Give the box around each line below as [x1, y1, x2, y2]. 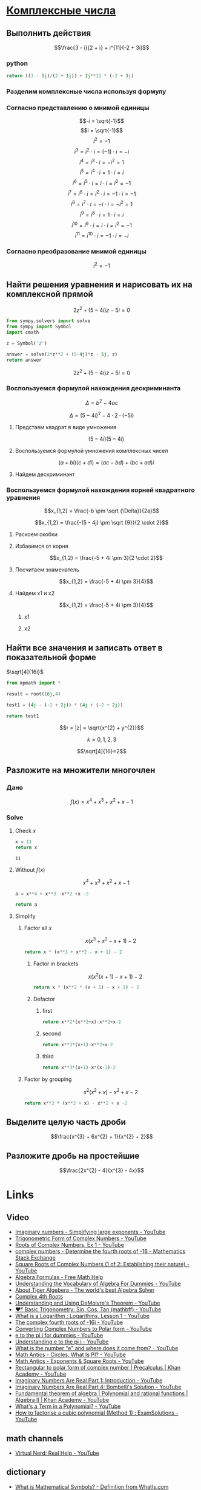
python [6, 59, 28, 67]
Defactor [33, 995, 56, 1003]
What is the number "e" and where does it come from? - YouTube [15, 1345, 179, 1352]
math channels [6, 1433, 64, 1444]
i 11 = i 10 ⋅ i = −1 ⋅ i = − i [74, 231, 129, 239]
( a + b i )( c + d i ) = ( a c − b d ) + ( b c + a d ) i [58, 458, 154, 466]
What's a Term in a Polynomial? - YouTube [15, 1402, 121, 1410]
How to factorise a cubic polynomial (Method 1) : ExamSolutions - [15, 1409, 179, 1416]
